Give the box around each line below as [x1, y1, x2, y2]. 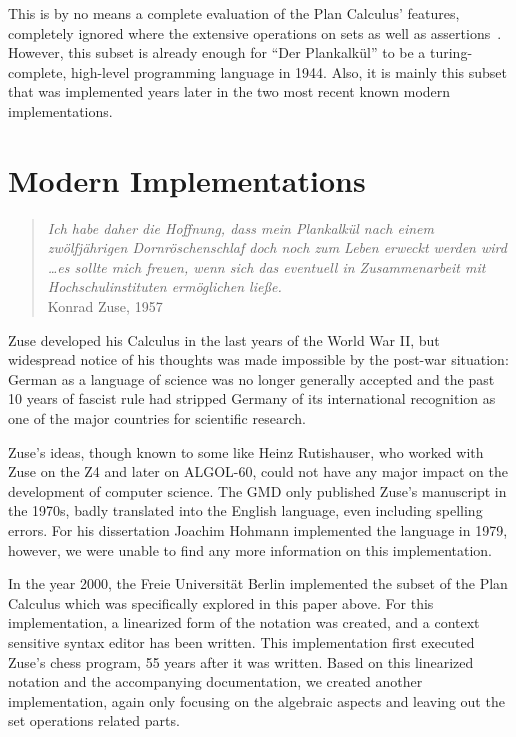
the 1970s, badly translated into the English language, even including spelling [8, 500, 483, 521]
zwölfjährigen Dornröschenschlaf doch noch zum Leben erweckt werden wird [47, 237, 507, 258]
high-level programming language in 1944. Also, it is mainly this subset [70, 61, 508, 82]
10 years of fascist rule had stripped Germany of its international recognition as [8, 388, 496, 409]
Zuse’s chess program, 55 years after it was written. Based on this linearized [8, 651, 474, 672]
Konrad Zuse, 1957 [47, 296, 163, 317]
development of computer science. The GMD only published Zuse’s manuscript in [8, 480, 507, 501]
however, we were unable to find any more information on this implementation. [8, 539, 493, 560]
